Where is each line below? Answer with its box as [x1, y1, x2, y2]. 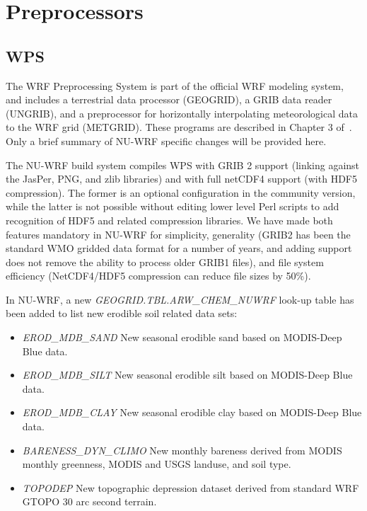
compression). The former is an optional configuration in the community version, [6, 185, 356, 200]
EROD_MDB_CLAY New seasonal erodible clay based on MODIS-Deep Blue [22, 405, 362, 420]
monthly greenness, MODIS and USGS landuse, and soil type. [22, 457, 291, 471]
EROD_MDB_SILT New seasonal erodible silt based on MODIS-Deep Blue [22, 367, 353, 382]
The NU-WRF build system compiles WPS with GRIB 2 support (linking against [6, 157, 360, 172]
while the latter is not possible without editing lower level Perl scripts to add [6, 199, 339, 214]
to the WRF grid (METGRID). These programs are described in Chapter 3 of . [6, 120, 352, 134]
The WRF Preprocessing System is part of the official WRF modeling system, [6, 78, 344, 93]
